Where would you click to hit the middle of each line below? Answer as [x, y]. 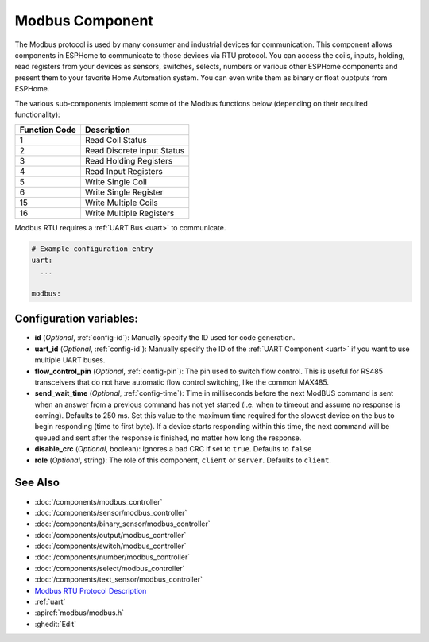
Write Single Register [124, 192]
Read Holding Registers [129, 161]
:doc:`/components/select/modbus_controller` [110, 568]
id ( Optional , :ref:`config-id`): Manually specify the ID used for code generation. [165, 338]
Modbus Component [84, 21]
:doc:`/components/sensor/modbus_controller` [111, 512]
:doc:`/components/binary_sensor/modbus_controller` [122, 524]
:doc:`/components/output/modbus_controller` [110, 535]
